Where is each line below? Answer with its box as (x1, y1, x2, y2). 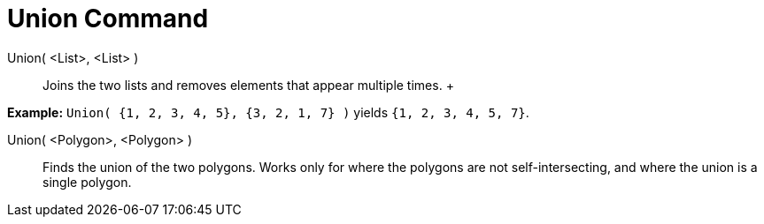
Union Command (7, 4, 209, 34)
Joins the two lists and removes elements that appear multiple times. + (42, 77, 454, 93)
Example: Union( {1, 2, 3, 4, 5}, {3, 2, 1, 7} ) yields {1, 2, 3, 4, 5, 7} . (7, 104, 529, 120)
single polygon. (42, 174, 132, 190)
